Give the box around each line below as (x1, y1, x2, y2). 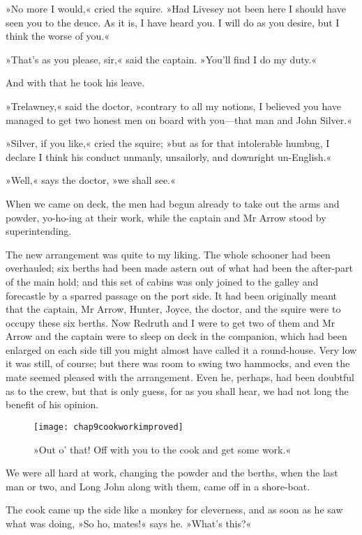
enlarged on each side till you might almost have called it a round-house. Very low (6, 342, 357, 357)
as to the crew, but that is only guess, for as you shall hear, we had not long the (6, 383, 349, 398)
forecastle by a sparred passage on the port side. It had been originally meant (6, 288, 338, 302)
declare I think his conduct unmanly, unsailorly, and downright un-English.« (6, 149, 332, 164)
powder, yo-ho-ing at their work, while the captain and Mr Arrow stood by (6, 210, 326, 224)
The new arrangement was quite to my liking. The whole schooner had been (6, 247, 331, 261)
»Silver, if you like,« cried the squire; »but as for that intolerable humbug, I (6, 136, 330, 150)
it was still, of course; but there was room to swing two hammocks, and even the (6, 356, 350, 371)
